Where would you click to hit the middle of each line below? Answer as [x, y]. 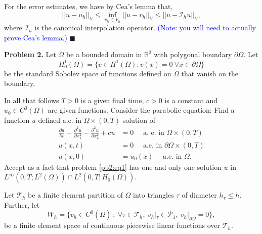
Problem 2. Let [30, 54]
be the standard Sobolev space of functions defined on [88, 73]
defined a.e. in [60, 120]
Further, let [22, 204]
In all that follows [32, 100]
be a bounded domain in [104, 54]
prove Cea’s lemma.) [36, 37]
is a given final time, [112, 100]
